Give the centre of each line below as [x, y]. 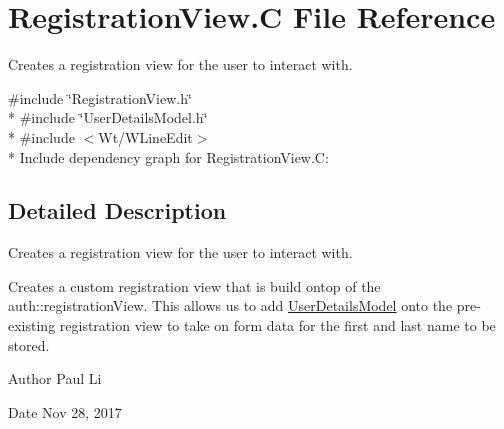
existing [32, 325]
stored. [29, 344]
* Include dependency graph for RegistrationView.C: [168, 156]
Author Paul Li [55, 378]
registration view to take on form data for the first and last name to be [277, 325]
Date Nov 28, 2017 [65, 411]
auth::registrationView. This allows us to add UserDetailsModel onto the [230, 305]
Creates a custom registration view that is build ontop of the [194, 285]
